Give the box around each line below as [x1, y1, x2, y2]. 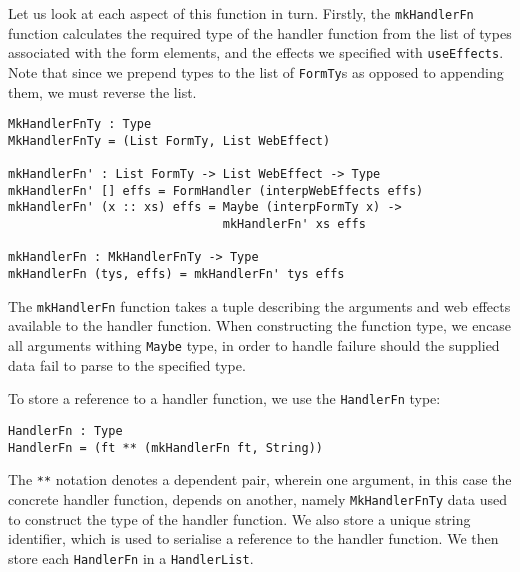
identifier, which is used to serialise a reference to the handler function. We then [8, 528, 499, 549]
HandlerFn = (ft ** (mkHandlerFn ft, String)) [8, 440, 323, 455]
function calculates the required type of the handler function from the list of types [8, 22, 512, 43]
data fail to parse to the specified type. [8, 354, 246, 375]
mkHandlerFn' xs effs [222, 217, 366, 232]
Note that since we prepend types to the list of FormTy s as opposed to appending [8, 61, 504, 82]
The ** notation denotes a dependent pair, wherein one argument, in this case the [8, 469, 512, 490]
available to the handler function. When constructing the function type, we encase [8, 315, 512, 336]
